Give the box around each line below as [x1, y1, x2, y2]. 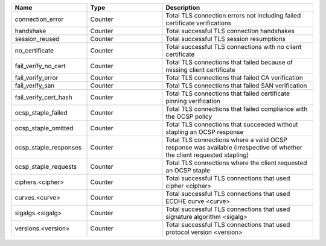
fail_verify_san [14, 81, 55, 90]
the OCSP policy [165, 112, 213, 121]
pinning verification [165, 97, 220, 105]
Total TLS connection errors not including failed [165, 11, 301, 19]
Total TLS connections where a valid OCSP [165, 136, 288, 144]
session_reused [14, 35, 60, 43]
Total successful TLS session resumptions [165, 35, 286, 43]
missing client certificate [165, 66, 235, 74]
